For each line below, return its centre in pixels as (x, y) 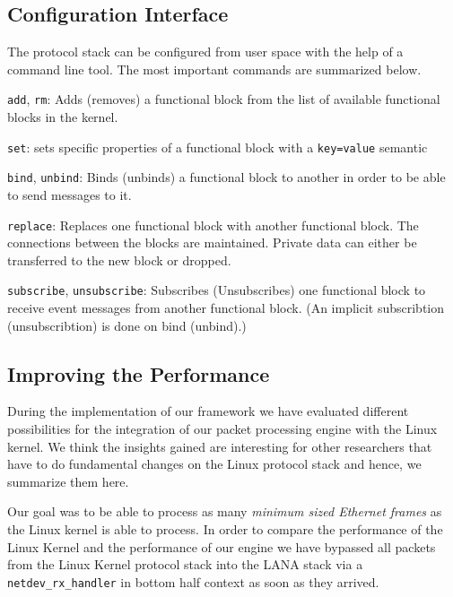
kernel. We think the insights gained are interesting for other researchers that (220, 446)
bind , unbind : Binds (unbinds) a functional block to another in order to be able (226, 177)
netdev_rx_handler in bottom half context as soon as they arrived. (193, 581)
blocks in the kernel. (63, 117)
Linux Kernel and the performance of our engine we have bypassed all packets (222, 546)
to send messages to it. (70, 194)
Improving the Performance (139, 373)
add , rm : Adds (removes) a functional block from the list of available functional (224, 99)
